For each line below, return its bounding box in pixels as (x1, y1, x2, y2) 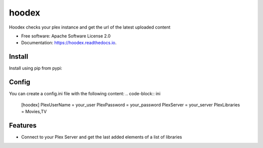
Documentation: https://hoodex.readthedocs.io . (21, 40, 117, 46)
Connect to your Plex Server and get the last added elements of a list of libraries (21, 134, 182, 140)
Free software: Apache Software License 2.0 (21, 33, 111, 39)
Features (9, 121, 37, 130)
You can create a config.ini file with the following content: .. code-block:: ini (9, 91, 161, 97)
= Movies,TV (21, 108, 47, 114)
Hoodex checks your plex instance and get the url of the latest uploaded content (9, 24, 170, 30)
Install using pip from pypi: (9, 66, 62, 71)
